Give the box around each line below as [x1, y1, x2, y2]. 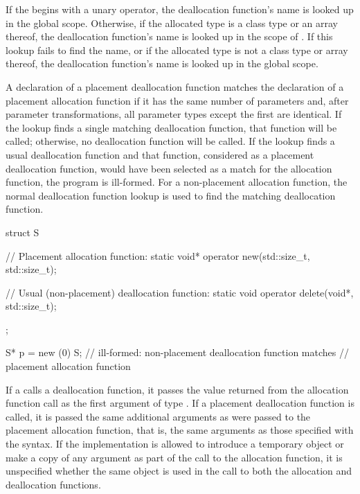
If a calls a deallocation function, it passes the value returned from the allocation [6, 382, 349, 396]
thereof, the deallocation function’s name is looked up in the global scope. [6, 56, 318, 71]
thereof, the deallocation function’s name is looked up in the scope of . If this [6, 29, 333, 44]
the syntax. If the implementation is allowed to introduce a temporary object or [6, 436, 344, 451]
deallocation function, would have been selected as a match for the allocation [6, 161, 332, 175]
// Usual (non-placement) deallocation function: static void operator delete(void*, [6, 285, 354, 299]
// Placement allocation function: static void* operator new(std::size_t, [6, 248, 310, 263]
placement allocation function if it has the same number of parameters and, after [6, 93, 349, 107]
